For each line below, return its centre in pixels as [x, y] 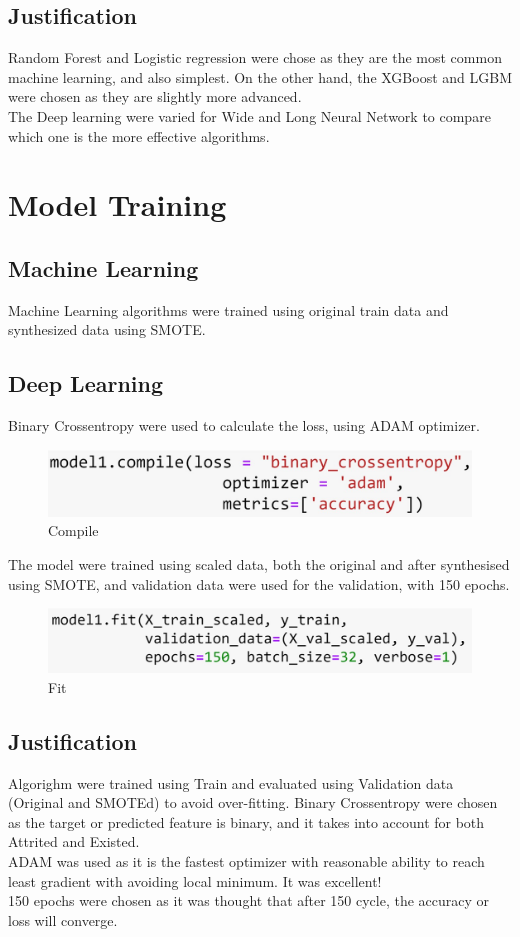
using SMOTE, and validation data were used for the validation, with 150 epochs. [259, 583]
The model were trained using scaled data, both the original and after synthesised [259, 564]
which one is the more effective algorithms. [139, 135]
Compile [73, 530]
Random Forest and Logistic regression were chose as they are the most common [255, 57]
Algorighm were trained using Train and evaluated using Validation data [231, 782]
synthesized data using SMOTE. [107, 329]
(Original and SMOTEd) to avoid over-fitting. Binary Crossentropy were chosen [253, 802]
